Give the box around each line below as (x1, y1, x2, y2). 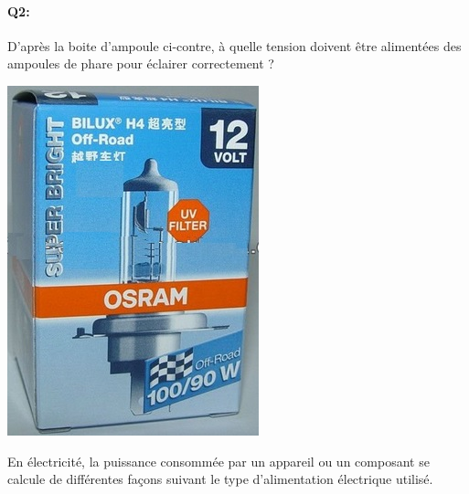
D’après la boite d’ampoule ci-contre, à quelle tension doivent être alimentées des (7, 36, 462, 55)
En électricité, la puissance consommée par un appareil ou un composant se (7, 451, 430, 470)
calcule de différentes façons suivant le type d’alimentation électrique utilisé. (7, 469, 433, 489)
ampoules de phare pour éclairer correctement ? (7, 54, 274, 73)
